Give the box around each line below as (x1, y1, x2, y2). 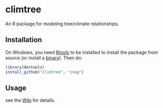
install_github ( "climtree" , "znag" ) (5, 69, 84, 75)
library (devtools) (5, 64, 45, 70)
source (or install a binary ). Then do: (5, 55, 83, 61)
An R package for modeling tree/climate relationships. (5, 21, 119, 27)
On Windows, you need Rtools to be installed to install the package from (5, 49, 158, 55)
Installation (5, 35, 42, 44)
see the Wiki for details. (5, 97, 56, 103)
